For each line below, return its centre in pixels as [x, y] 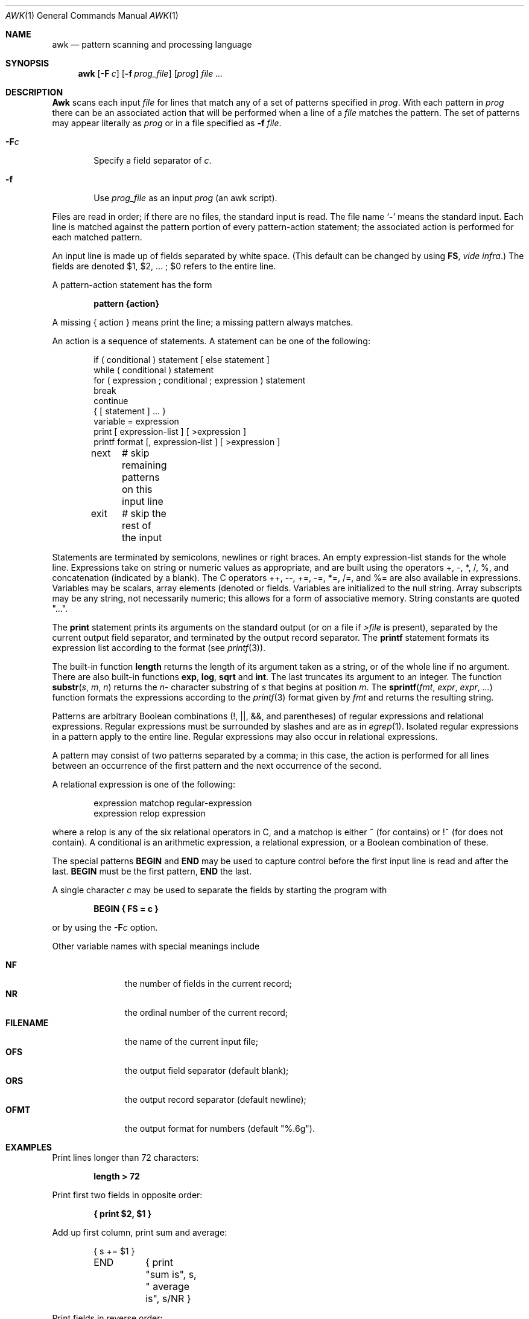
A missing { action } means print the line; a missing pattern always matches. [203, 322]
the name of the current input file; [191, 1041]
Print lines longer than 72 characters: [125, 1157]
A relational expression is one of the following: [144, 784]
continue [111, 401]
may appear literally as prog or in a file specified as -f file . [167, 123]
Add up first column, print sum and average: [140, 1232]
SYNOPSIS [27, 63]
